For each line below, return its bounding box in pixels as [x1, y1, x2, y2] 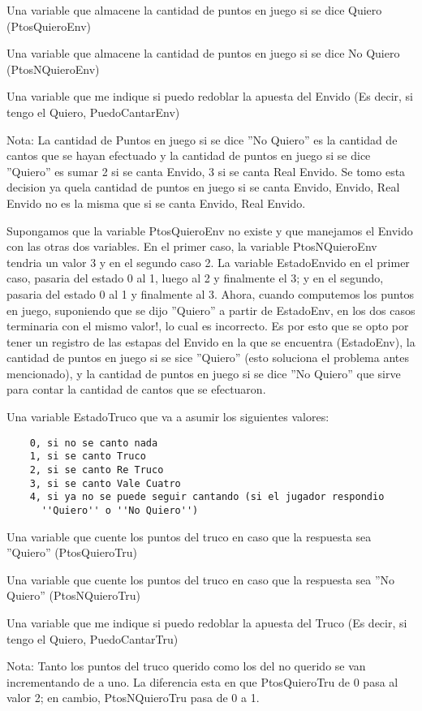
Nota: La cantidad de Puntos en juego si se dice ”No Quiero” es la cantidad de [6, 131, 398, 148]
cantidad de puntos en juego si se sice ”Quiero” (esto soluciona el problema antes [6, 349, 410, 366]
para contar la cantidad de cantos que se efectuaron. [6, 381, 266, 398]
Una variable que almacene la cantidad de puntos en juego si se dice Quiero [6, 2, 382, 18]
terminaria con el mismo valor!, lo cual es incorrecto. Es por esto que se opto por [6, 317, 409, 334]
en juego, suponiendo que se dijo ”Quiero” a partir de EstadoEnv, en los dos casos [6, 301, 416, 318]
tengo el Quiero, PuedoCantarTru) [6, 630, 179, 647]
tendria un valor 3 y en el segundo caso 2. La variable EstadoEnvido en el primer [6, 253, 410, 270]
